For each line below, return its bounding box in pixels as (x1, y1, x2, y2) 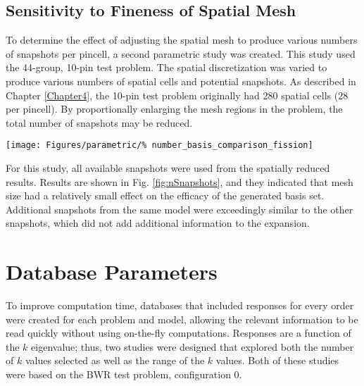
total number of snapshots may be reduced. (6, 115, 193, 130)
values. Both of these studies (215, 353, 339, 368)
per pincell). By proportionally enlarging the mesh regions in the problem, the (6, 101, 343, 116)
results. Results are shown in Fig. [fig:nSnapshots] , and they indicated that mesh (6, 174, 353, 189)
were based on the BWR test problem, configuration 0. (6, 367, 242, 382)
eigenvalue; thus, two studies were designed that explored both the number (31, 339, 354, 354)
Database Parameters (6, 257, 218, 286)
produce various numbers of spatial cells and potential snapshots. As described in (6, 73, 356, 88)
